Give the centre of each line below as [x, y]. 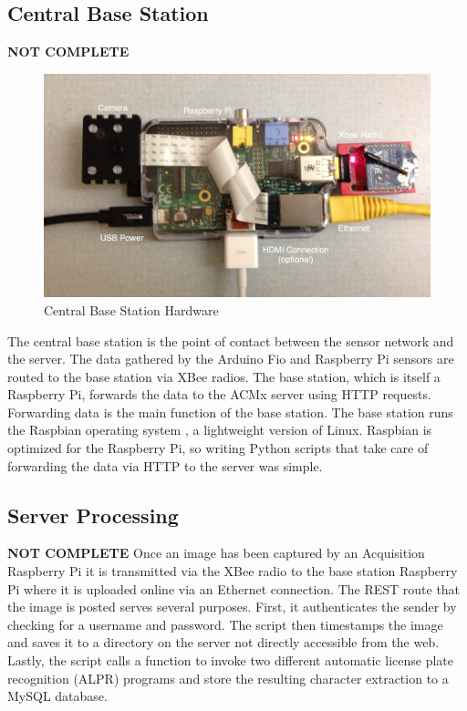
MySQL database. [57, 696]
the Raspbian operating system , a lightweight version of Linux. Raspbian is [220, 430]
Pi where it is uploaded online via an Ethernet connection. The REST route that [234, 588]
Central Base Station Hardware [131, 309]
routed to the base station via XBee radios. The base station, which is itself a [224, 376]
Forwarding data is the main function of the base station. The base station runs [230, 412]
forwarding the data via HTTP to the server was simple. [165, 465]
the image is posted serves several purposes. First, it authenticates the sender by [232, 607]
